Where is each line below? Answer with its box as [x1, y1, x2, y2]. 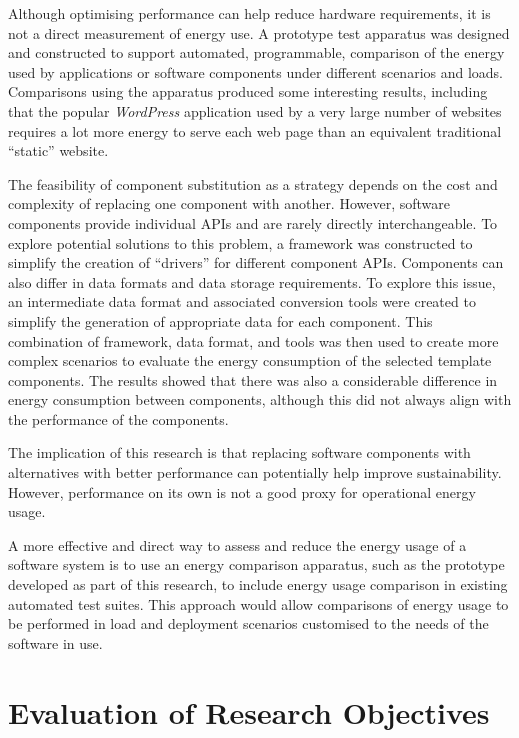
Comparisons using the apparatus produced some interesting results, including [8, 81, 488, 102]
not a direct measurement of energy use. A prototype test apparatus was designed [8, 22, 510, 43]
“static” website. [8, 140, 109, 161]
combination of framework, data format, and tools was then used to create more [8, 330, 499, 351]
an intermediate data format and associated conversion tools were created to [8, 291, 476, 312]
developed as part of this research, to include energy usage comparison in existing [8, 574, 508, 595]
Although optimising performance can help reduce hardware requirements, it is [8, 3, 491, 23]
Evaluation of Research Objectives [8, 691, 490, 732]
